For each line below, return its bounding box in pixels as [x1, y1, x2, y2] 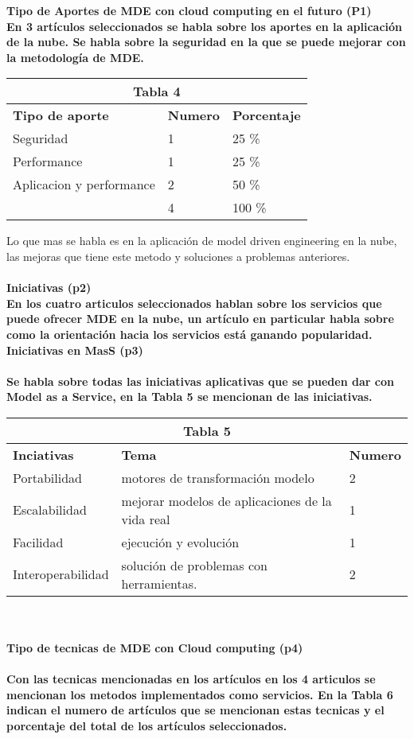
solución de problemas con [121, 555, 268, 574]
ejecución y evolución [121, 532, 240, 551]
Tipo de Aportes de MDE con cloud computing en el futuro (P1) [6, 2, 372, 18]
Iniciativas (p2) [6, 279, 92, 296]
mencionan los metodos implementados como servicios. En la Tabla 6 [6, 686, 393, 702]
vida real [121, 509, 170, 528]
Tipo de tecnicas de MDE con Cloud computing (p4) [6, 640, 303, 656]
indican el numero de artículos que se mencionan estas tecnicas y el [6, 702, 385, 718]
